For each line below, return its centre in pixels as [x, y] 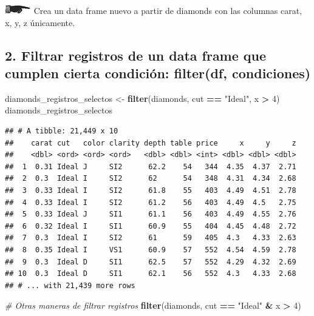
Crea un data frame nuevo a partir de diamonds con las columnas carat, [168, 10]
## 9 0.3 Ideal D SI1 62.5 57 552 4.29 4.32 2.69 [151, 262]
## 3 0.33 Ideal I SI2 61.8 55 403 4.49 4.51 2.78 [151, 190]
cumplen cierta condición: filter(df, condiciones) [158, 72]
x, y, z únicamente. [40, 22]
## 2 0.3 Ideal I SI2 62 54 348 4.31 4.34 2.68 [151, 179]
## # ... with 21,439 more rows [70, 285]
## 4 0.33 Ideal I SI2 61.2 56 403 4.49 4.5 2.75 [151, 202]
